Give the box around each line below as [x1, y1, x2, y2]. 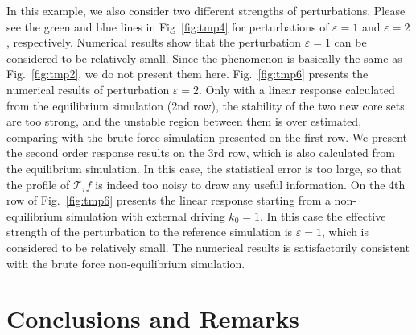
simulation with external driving [66, 207, 225, 224]
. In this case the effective [260, 207, 386, 224]
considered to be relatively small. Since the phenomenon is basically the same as [6, 49, 402, 66]
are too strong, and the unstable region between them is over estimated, [6, 113, 362, 130]
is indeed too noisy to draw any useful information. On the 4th [95, 176, 406, 192]
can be [334, 34, 367, 51]
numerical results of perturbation [6, 81, 170, 97]
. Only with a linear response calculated [199, 81, 395, 97]
